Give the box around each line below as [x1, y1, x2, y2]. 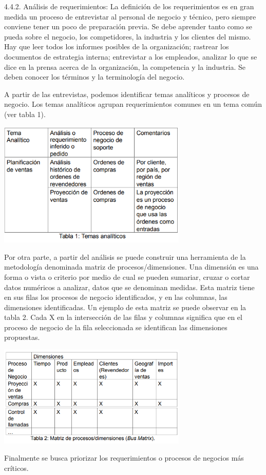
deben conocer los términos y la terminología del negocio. [4, 71, 185, 82]
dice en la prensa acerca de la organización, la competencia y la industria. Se [4, 61, 246, 72]
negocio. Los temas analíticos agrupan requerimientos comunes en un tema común [4, 99, 262, 109]
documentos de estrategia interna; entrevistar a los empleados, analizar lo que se [4, 51, 257, 62]
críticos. [4, 462, 29, 473]
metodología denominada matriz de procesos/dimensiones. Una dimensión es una [4, 261, 259, 272]
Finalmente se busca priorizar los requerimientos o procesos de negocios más [4, 452, 244, 463]
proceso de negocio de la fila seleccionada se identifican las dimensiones [4, 321, 227, 332]
